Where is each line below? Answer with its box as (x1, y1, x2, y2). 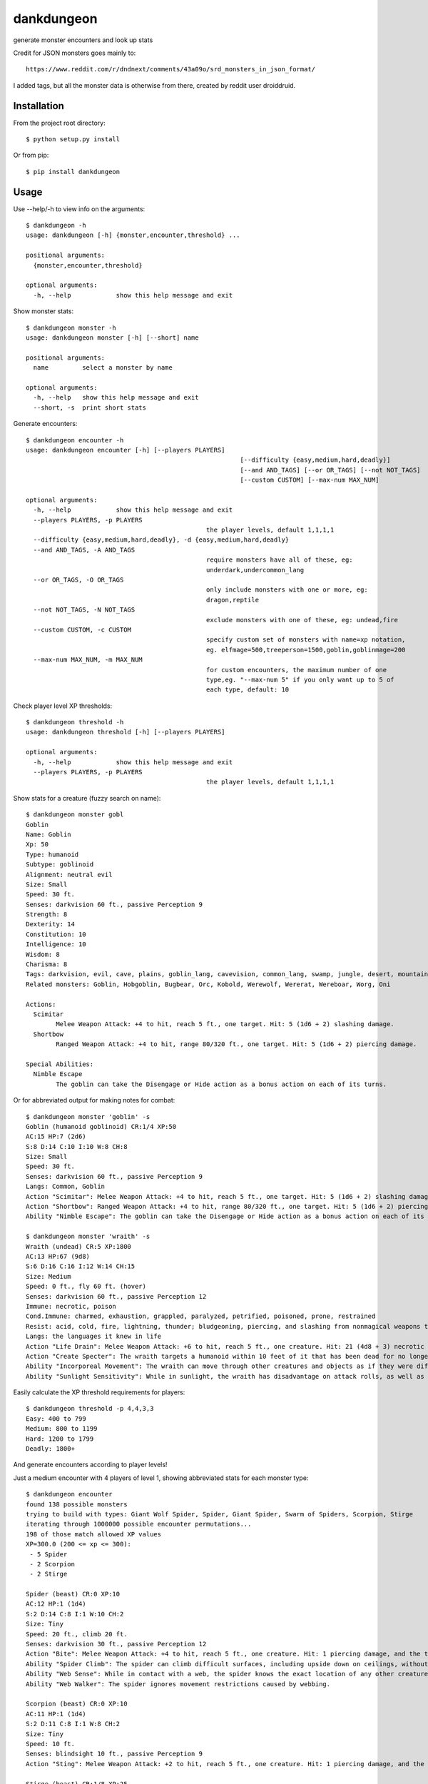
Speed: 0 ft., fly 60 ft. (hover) (26, 1282, 146, 1291)
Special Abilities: (26, 1060, 94, 1068)
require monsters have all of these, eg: (205, 556, 353, 564)
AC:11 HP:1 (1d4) (26, 1710, 86, 1718)
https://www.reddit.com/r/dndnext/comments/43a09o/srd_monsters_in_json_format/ (26, 65, 316, 74)
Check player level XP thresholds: (13, 701, 113, 710)
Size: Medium (26, 1272, 71, 1280)
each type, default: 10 (205, 686, 290, 694)
